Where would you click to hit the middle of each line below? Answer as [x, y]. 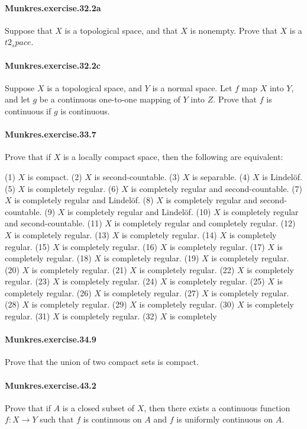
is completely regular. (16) [110, 246]
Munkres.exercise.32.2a [53, 7]
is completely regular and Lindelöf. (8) [84, 200]
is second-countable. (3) [137, 176]
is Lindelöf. [282, 176]
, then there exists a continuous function [217, 407]
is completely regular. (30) [187, 304]
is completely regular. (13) [62, 234]
